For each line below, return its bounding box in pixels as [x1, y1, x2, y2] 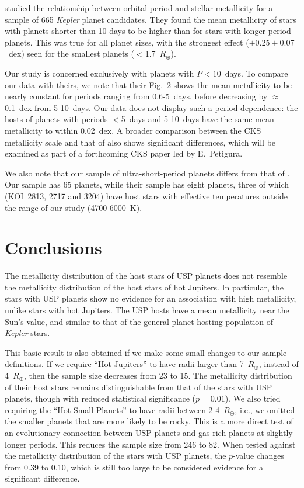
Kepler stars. [5, 327, 50, 339]
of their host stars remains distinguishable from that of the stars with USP [5, 380, 272, 393]
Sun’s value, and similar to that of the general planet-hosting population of [5, 315, 274, 327]
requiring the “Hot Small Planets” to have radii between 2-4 [5, 403, 220, 416]
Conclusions [5, 236, 102, 259]
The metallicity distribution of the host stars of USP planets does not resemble [5, 269, 288, 282]
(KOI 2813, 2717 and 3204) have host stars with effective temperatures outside [5, 189, 288, 202]
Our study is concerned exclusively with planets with [5, 67, 194, 79]
